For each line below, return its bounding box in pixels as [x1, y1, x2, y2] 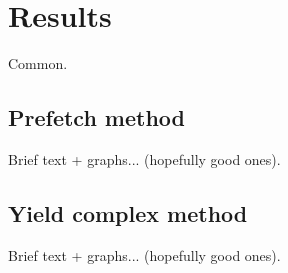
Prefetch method [8, 102, 186, 133]
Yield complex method [8, 197, 248, 228]
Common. [8, 53, 68, 74]
